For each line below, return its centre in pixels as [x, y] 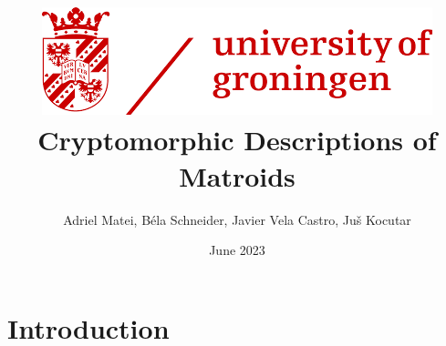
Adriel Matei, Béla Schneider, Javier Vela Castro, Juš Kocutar [237, 219]
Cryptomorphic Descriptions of [237, 140]
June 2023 [237, 250]
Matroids [237, 175]
